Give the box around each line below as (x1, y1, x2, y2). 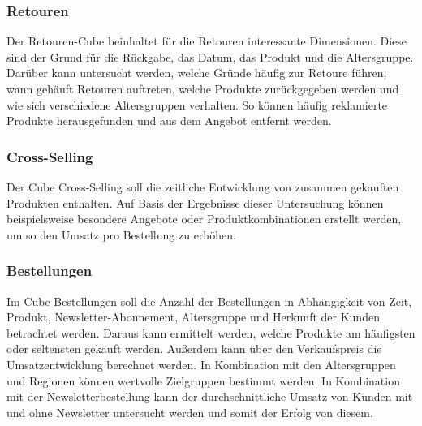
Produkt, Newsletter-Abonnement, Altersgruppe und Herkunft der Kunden (6, 308, 380, 325)
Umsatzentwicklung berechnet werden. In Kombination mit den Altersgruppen (6, 355, 396, 372)
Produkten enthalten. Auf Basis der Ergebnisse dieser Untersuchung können (6, 194, 384, 211)
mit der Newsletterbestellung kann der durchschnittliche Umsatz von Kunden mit (6, 388, 413, 405)
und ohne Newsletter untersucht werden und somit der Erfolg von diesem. (6, 403, 373, 420)
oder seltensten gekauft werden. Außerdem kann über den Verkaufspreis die (6, 340, 382, 357)
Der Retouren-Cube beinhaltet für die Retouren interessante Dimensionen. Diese (6, 32, 407, 49)
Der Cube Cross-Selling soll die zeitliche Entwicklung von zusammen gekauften (6, 179, 399, 195)
